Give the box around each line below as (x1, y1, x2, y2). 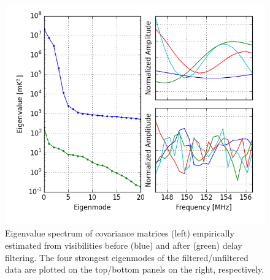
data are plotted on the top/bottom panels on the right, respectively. (5, 263, 264, 276)
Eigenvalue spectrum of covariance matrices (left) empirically (5, 227, 234, 240)
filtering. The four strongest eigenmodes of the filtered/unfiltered (5, 251, 249, 263)
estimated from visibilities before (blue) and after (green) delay (5, 238, 242, 251)
